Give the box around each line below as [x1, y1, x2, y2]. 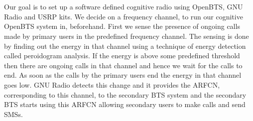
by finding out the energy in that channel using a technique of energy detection [4, 40, 246, 51]
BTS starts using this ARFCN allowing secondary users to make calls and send [4, 99, 246, 110]
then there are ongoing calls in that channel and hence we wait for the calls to [4, 60, 243, 70]
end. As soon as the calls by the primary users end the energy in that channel [4, 70, 242, 80]
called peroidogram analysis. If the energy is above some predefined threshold [4, 50, 240, 61]
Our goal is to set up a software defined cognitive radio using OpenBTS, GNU [4, 1, 243, 12]
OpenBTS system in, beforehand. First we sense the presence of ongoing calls [4, 21, 240, 31]
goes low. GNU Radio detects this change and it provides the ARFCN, [4, 79, 220, 90]
